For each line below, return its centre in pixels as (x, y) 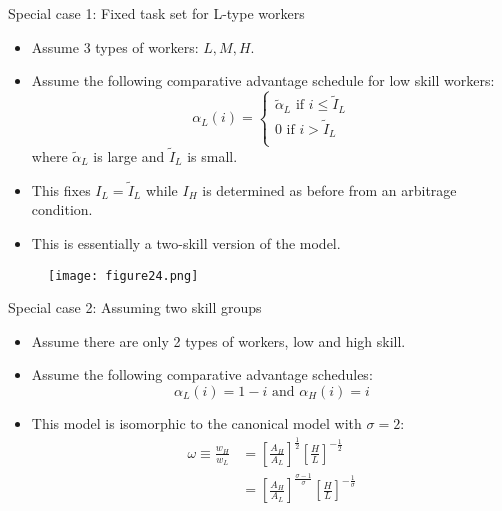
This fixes (61, 189)
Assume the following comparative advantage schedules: (202, 374)
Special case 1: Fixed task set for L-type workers (156, 13)
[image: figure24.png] (123, 275)
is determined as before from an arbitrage (329, 189)
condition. (62, 209)
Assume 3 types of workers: (115, 46)
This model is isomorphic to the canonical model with (196, 422)
